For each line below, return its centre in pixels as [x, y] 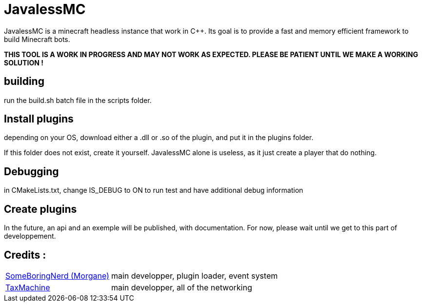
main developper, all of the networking [181, 287]
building [24, 82]
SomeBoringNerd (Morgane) [57, 275]
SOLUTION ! [24, 62]
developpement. [30, 236]
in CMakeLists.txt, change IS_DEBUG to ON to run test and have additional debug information [154, 190]
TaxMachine [28, 287]
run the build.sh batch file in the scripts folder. [78, 100]
